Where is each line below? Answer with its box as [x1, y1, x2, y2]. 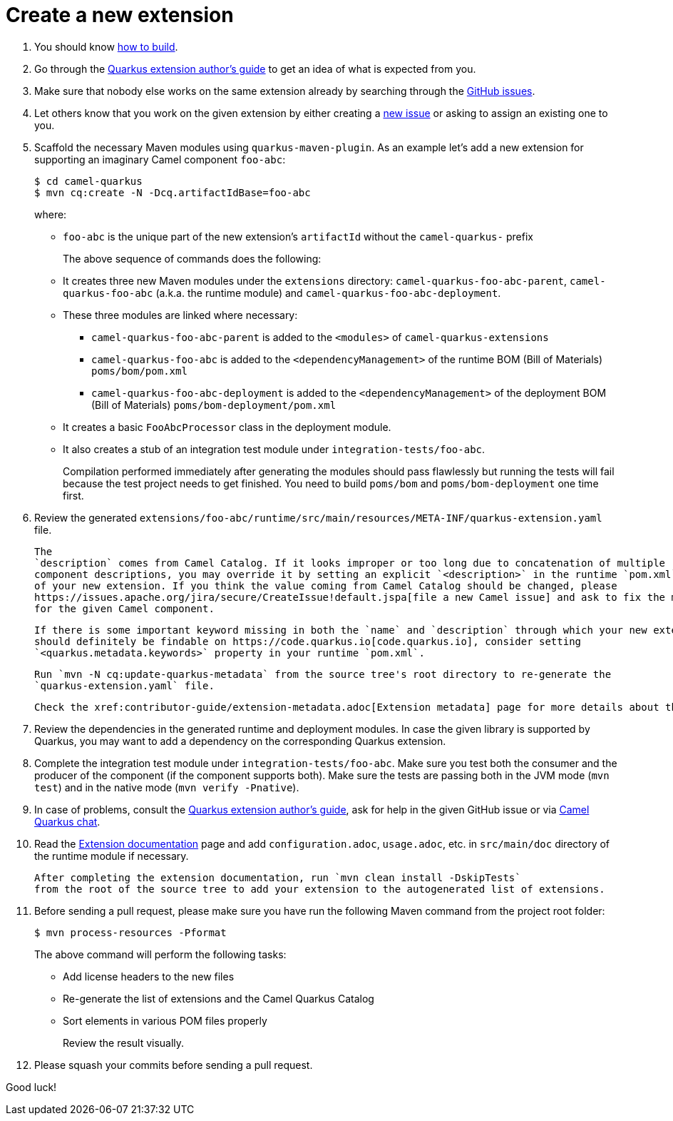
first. [63, 489, 84, 502]
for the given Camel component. [34, 602, 215, 614]
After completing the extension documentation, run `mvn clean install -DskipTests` [34, 871, 521, 883]
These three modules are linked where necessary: [63, 308, 298, 321]
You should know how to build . [34, 40, 178, 53]
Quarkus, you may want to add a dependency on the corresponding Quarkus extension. [34, 734, 446, 747]
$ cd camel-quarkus [34, 175, 143, 187]
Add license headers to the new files [63, 970, 235, 983]
